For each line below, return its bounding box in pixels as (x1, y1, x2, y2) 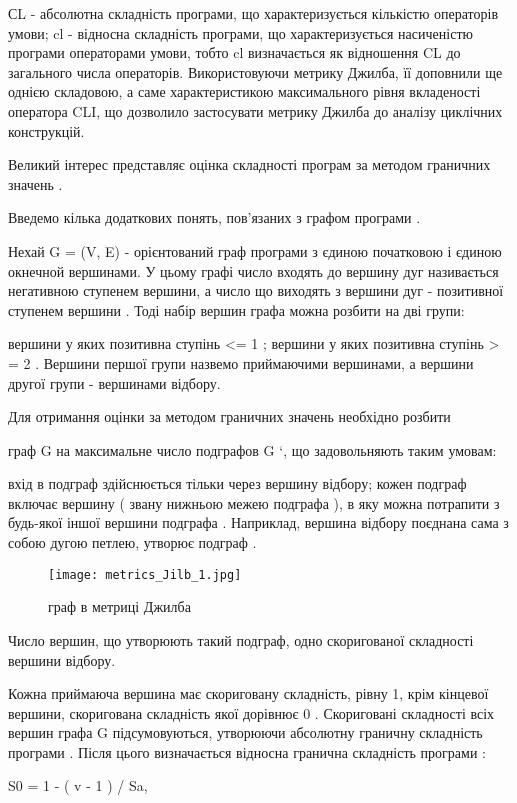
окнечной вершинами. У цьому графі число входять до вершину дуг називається (8, 260, 499, 281)
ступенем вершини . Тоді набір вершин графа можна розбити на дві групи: (8, 299, 465, 320)
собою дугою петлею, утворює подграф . (8, 532, 257, 553)
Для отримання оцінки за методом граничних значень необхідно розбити (8, 406, 451, 427)
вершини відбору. (8, 649, 116, 670)
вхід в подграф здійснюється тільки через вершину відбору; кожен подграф (8, 473, 467, 494)
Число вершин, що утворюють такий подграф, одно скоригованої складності (8, 629, 474, 650)
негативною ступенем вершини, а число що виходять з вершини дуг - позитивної (8, 280, 504, 301)
